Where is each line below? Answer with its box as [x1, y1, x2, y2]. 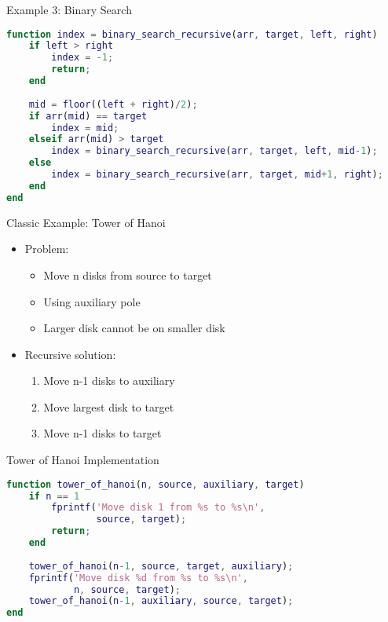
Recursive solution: [24, 346, 116, 362]
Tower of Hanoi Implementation [6, 452, 159, 468]
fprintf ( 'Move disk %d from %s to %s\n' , [28, 572, 248, 584]
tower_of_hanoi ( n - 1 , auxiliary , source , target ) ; [28, 595, 294, 607]
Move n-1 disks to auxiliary [43, 372, 175, 389]
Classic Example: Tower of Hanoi [6, 214, 166, 230]
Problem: [24, 240, 69, 257]
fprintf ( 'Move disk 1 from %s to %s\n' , [51, 502, 265, 514]
